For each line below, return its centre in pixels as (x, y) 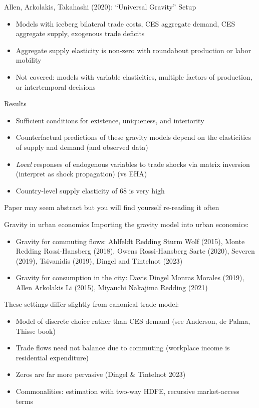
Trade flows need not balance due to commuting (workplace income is (123, 348)
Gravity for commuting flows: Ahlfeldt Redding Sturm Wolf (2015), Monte (130, 241)
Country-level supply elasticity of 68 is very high (90, 190)
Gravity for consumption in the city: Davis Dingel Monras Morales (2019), (130, 277)
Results (15, 104)
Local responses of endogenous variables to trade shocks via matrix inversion (133, 164)
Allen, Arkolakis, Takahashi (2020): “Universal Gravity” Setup (100, 7)
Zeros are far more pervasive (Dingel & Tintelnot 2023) (101, 374)
